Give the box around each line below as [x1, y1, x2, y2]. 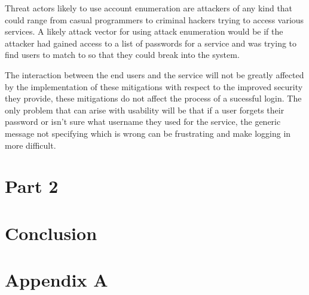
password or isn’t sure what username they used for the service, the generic [5, 115, 281, 128]
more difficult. [5, 139, 56, 151]
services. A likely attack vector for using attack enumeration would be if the [5, 25, 283, 38]
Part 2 [5, 174, 59, 198]
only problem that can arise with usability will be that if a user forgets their [5, 103, 284, 116]
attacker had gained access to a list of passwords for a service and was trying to [5, 36, 297, 49]
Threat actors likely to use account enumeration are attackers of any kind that [5, 2, 293, 14]
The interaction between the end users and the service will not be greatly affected [5, 68, 304, 81]
